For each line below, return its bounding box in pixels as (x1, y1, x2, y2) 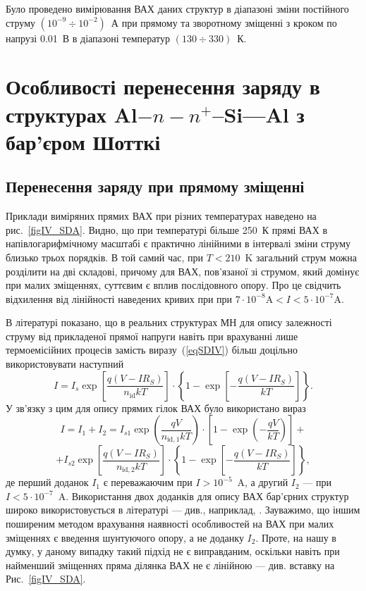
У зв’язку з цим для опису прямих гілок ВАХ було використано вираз (6, 400, 306, 415)
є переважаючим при (103, 475, 193, 490)
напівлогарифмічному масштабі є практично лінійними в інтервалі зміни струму (6, 236, 351, 251)
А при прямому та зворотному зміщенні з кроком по (111, 15, 337, 30)
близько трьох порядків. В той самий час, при (6, 249, 204, 264)
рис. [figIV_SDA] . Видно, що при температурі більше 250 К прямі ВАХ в (6, 222, 328, 237)
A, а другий (237, 475, 288, 490)
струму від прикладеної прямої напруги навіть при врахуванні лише (6, 328, 298, 343)
